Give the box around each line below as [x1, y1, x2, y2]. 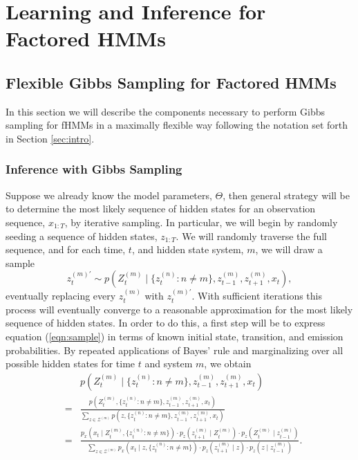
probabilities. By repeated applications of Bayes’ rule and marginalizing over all [6, 342, 343, 357]
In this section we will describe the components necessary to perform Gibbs [6, 104, 325, 118]
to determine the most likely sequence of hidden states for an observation [6, 201, 316, 216]
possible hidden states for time [6, 356, 135, 371]
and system [144, 356, 193, 371]
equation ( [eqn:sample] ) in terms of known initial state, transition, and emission [6, 329, 343, 343]
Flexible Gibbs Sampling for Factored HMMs [6, 71, 337, 93]
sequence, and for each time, [6, 242, 126, 257]
